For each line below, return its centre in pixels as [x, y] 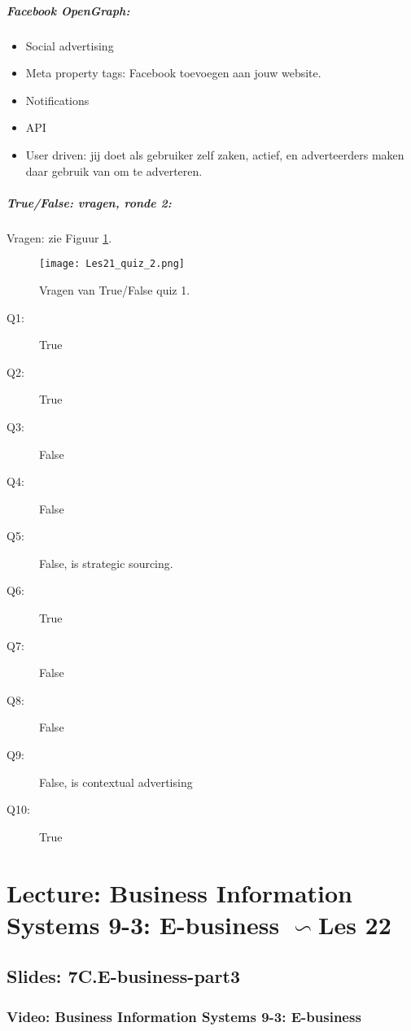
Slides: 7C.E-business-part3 [123, 976]
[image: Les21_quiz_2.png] [112, 264]
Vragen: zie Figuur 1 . [59, 237]
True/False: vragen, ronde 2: [89, 202]
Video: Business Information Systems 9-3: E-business [184, 1016]
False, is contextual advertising [116, 782]
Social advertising [70, 45]
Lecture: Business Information [179, 892]
